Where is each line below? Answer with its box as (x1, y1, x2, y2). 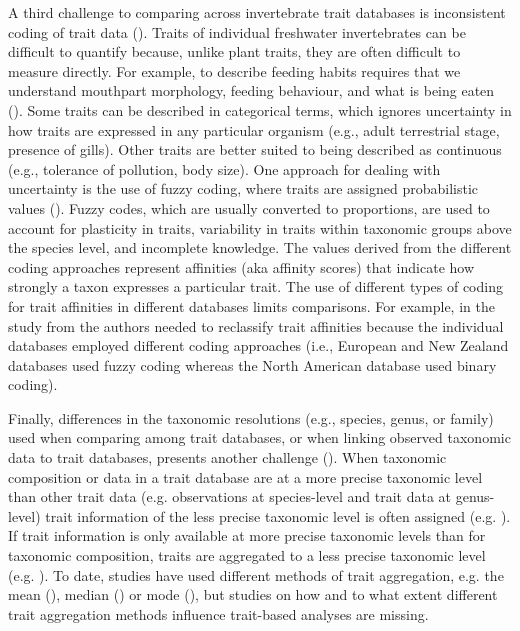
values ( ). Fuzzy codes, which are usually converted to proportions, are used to (8, 197, 490, 218)
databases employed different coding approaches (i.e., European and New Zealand (8, 335, 509, 356)
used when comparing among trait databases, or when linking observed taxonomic (8, 427, 511, 448)
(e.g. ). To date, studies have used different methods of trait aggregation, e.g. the (8, 564, 504, 585)
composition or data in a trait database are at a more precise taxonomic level (8, 466, 483, 487)
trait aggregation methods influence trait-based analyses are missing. (8, 603, 429, 624)
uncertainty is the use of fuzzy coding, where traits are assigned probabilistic (8, 178, 479, 199)
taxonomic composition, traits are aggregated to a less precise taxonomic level (8, 545, 486, 566)
